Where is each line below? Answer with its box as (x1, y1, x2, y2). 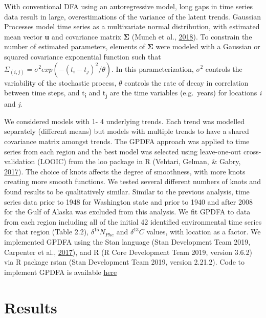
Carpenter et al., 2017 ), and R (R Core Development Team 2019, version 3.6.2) (4, 246, 252, 257)
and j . (4, 98, 23, 109)
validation (4, 156, 35, 167)
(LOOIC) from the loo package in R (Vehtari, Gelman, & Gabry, (37, 156, 241, 167)
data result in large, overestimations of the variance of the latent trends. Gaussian (4, 11, 261, 22)
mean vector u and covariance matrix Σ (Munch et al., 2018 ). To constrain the (4, 31, 252, 42)
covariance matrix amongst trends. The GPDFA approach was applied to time (4, 136, 250, 147)
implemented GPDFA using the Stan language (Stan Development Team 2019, (4, 236, 251, 247)
